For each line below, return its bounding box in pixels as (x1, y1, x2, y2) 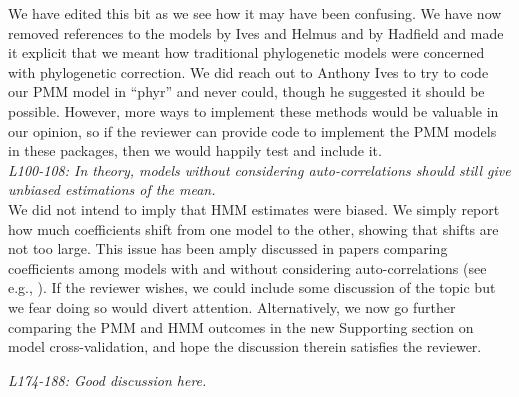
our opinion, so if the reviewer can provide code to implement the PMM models (8, 120, 497, 141)
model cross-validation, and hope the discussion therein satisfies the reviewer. (8, 336, 482, 357)
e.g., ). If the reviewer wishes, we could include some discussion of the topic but (8, 277, 496, 298)
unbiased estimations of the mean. (8, 179, 216, 200)
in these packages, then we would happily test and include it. (8, 140, 382, 161)
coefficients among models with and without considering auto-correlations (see (8, 257, 487, 278)
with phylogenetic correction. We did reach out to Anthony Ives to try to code (8, 61, 489, 82)
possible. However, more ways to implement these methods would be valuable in (8, 100, 499, 121)
